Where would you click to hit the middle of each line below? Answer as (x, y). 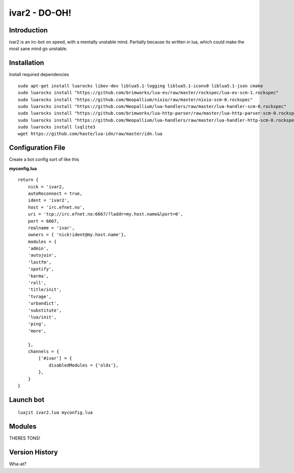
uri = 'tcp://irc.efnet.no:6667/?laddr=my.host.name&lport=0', (105, 214)
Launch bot (27, 400)
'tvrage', (39, 296)
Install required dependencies (39, 75)
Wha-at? (18, 464)
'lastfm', (39, 262)
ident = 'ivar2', (49, 200)
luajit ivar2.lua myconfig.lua (55, 413)
